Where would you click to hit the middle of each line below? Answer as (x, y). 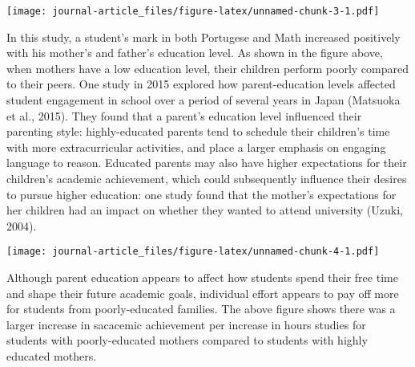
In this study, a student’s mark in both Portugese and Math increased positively (203, 37)
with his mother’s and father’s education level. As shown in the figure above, (195, 53)
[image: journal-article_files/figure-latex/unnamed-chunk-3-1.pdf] (193, 11)
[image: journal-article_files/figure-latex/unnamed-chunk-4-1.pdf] (193, 252)
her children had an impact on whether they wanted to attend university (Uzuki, (205, 210)
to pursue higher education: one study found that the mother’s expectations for (201, 194)
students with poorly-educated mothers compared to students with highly (187, 340)
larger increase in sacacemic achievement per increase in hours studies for (186, 324)
